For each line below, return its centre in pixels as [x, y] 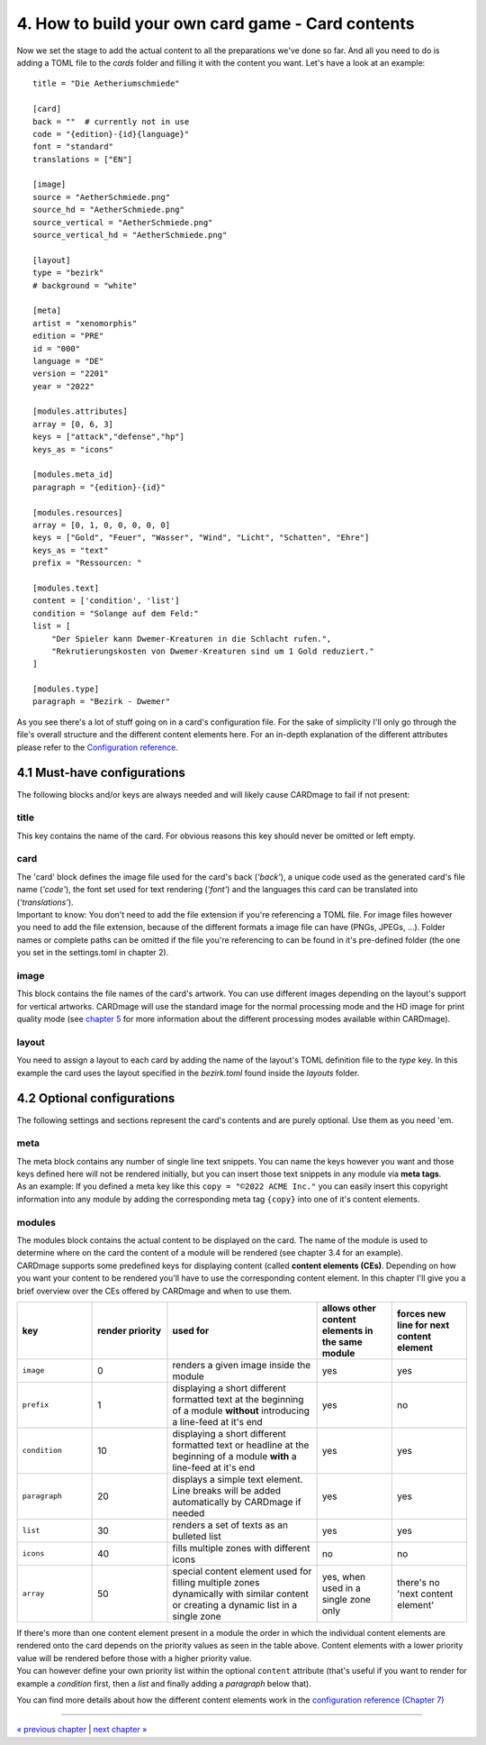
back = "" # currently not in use [111, 121]
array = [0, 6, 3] [73, 424]
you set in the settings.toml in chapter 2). [93, 953]
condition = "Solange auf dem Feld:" [116, 613]
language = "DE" [68, 361]
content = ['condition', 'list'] [106, 601]
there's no [418, 1582]
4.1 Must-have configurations [101, 773]
